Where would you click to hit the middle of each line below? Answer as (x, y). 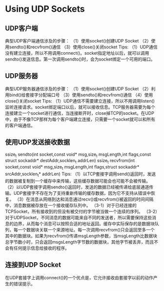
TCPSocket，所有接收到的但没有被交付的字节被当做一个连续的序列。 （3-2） (81, 211)
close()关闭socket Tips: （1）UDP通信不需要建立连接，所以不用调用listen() (80, 101)
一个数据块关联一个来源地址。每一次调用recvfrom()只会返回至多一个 (86, 229)
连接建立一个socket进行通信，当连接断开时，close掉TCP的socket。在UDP (80, 113)
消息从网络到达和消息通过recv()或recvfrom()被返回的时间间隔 (92, 199)
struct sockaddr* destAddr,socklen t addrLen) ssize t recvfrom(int (70, 161)
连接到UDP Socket (33, 265)
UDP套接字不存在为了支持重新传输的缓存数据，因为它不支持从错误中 (82, 193)
